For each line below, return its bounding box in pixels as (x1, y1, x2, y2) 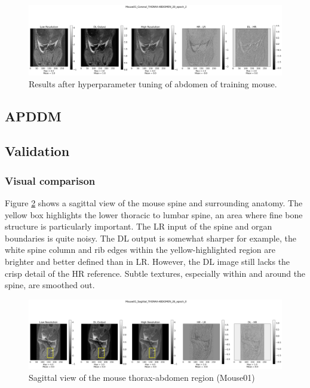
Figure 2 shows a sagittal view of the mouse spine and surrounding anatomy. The (5, 196, 303, 209)
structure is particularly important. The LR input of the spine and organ (5, 220, 272, 233)
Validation (5, 142, 70, 160)
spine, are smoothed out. (5, 279, 95, 291)
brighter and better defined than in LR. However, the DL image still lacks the (5, 255, 290, 267)
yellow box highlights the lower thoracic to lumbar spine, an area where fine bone (5, 208, 303, 221)
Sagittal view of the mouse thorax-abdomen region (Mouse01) (29, 371, 255, 384)
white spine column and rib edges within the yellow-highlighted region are (5, 243, 275, 256)
